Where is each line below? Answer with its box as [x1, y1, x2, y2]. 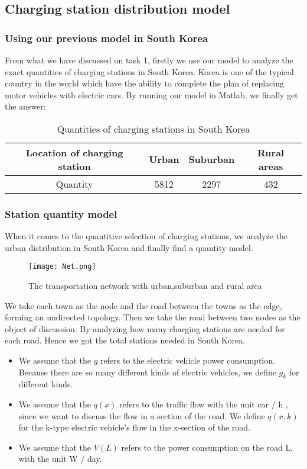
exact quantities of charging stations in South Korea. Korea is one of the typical [5, 65, 294, 78]
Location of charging [25, 145, 123, 159]
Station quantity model [5, 206, 117, 221]
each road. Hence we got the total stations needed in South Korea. [5, 334, 245, 346]
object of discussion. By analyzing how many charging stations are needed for [5, 322, 285, 335]
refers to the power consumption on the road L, [121, 441, 293, 453]
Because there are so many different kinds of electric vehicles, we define [18, 365, 276, 378]
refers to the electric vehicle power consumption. [100, 354, 275, 366]
